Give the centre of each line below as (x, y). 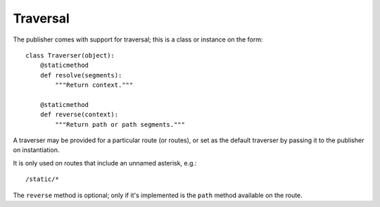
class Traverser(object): (70, 55)
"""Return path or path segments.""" (120, 124)
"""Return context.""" (94, 85)
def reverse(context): (79, 115)
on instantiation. (36, 150)
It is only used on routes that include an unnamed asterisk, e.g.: (105, 163)
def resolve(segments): (81, 75)
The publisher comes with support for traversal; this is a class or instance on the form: (138, 39)
